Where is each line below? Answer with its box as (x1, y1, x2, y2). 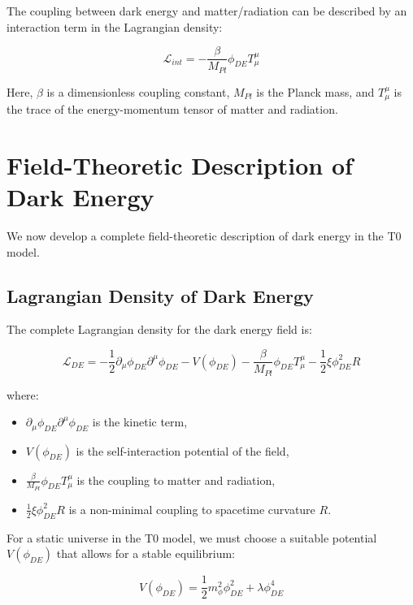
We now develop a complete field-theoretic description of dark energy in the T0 (7, 227, 402, 244)
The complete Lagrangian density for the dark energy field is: (7, 321, 312, 338)
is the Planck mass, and (256, 83, 375, 100)
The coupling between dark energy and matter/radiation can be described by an (7, 2, 407, 19)
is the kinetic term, (92, 413, 188, 430)
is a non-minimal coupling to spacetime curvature (68, 500, 315, 517)
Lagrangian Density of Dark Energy (7, 283, 314, 308)
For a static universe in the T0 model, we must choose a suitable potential (7, 529, 377, 546)
